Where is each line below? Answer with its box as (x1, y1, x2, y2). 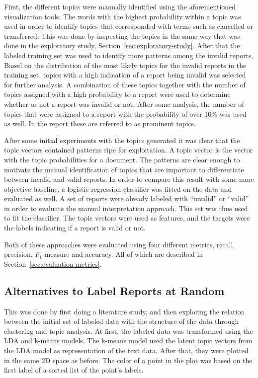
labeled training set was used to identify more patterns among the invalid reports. (4, 50, 254, 60)
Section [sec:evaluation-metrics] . (4, 258, 102, 269)
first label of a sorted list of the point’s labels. (4, 365, 144, 375)
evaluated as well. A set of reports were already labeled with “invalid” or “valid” (4, 193, 249, 204)
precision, (4, 249, 33, 259)
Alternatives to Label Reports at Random (4, 283, 225, 298)
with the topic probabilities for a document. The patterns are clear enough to (4, 154, 240, 164)
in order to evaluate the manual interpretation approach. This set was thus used (4, 203, 248, 213)
